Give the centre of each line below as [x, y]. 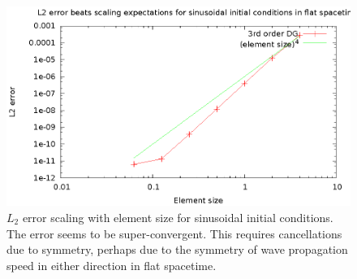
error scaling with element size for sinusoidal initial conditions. [178, 218]
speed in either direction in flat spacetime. [112, 265]
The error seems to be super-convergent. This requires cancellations [174, 233]
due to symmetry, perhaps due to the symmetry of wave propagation [177, 249]
